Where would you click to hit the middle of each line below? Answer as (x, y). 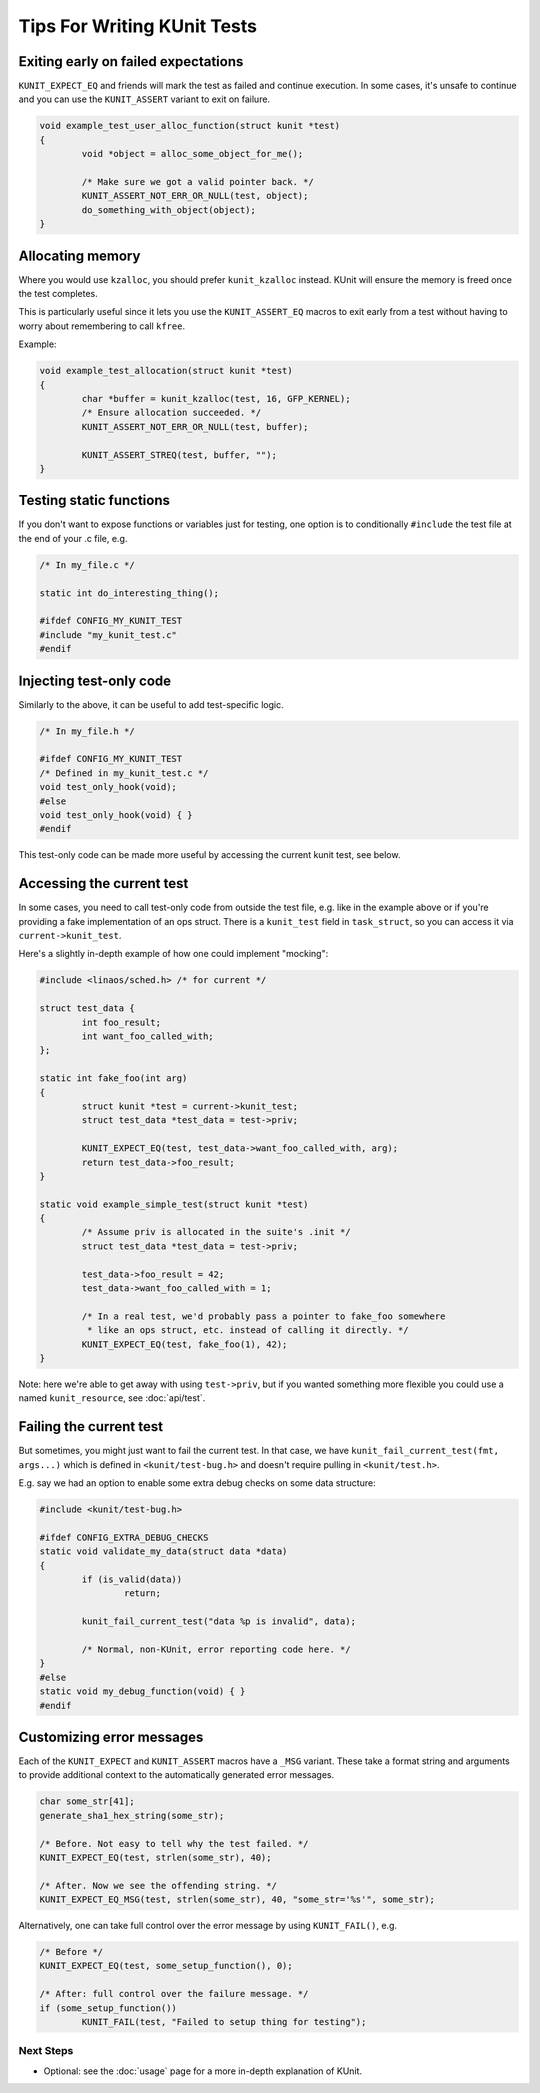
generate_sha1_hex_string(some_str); (132, 1815)
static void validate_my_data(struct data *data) (163, 1551)
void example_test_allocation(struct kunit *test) (166, 371)
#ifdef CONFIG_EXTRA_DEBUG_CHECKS (124, 1537)
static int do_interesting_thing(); (129, 593)
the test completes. (58, 294)
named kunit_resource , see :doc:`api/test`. (112, 1398)
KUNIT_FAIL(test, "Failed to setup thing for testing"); (224, 2022)
